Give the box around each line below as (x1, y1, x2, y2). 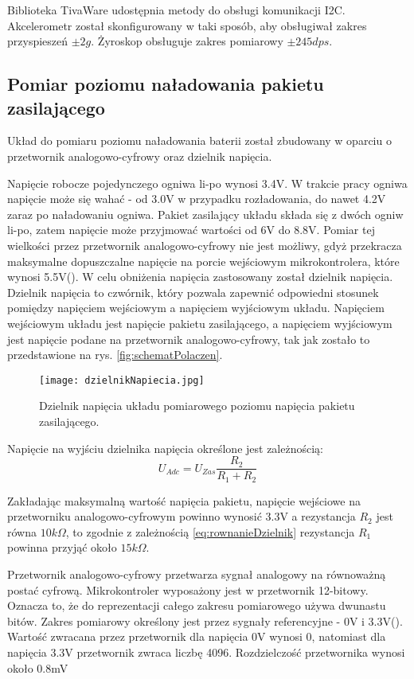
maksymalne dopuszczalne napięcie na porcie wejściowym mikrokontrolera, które (7, 252, 400, 269)
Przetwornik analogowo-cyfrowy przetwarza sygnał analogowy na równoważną (7, 566, 386, 583)
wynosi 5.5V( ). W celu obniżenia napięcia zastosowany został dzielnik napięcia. (7, 268, 393, 285)
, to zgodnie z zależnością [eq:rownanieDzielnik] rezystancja (65, 523, 355, 540)
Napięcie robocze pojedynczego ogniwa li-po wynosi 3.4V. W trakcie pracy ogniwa (7, 174, 408, 191)
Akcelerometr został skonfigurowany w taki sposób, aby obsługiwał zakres (7, 17, 367, 33)
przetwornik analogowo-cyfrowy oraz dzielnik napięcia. (7, 147, 272, 164)
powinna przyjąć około (7, 539, 117, 556)
